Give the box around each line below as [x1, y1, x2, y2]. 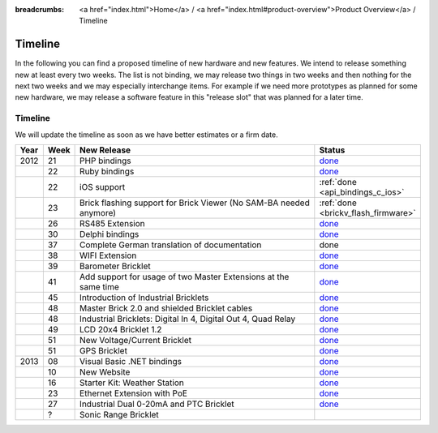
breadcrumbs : [15, 5, 65, 14]
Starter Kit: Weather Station [79, 377, 184, 388]
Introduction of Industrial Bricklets [79, 292, 209, 303]
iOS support [79, 182, 126, 192]
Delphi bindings [79, 229, 140, 239]
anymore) [79, 208, 117, 218]
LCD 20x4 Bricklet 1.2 [79, 324, 162, 335]
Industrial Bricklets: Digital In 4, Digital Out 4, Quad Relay [79, 313, 296, 324]
